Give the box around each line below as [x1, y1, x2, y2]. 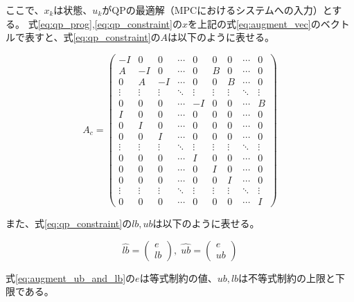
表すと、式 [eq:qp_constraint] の [24, 30, 161, 44]
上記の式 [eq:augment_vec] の [197, 16, 321, 30]
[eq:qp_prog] [37, 16, 92, 30]
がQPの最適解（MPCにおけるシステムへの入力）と [102, 3, 333, 17]
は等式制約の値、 [139, 270, 218, 285]
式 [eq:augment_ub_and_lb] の [6, 270, 136, 285]
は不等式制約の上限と [238, 270, 336, 285]
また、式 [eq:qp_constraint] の [6, 216, 132, 231]
